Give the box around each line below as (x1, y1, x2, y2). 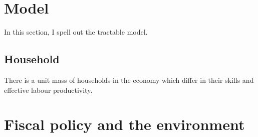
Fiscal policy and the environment (4, 114, 245, 134)
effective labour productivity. (4, 84, 93, 95)
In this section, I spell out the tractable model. (4, 27, 148, 37)
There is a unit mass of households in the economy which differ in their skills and (4, 74, 254, 85)
